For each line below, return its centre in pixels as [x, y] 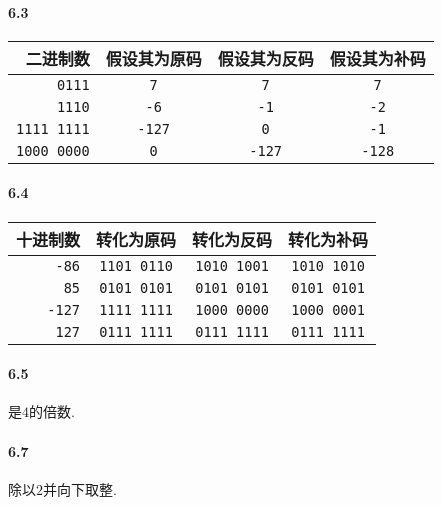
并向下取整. [80, 488]
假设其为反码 [265, 58]
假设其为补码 [377, 58]
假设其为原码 [153, 58]
